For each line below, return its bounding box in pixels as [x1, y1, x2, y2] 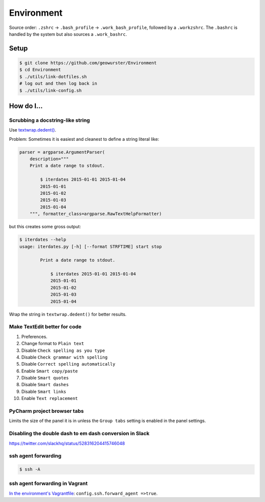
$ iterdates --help [19, 237, 66, 242]
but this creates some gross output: [9, 224, 81, 230]
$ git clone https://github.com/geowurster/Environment [19, 60, 157, 66]
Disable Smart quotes [21, 375, 69, 381]
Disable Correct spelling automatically [21, 361, 115, 367]
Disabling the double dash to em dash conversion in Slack [9, 430, 150, 437]
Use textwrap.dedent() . [9, 127, 56, 133]
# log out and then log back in [19, 81, 98, 86]
